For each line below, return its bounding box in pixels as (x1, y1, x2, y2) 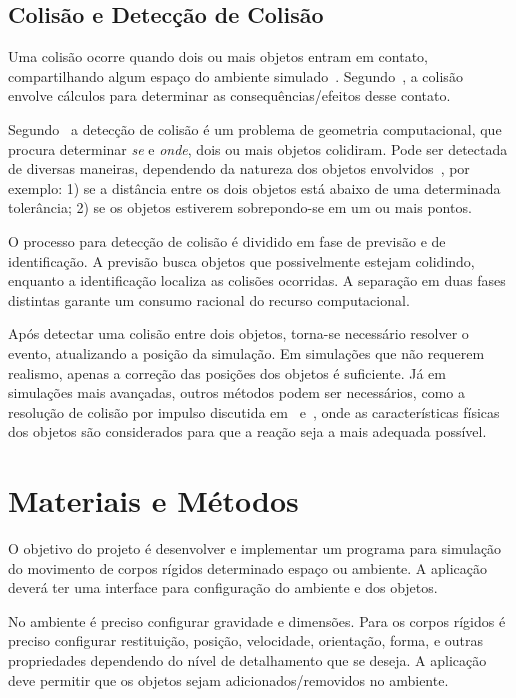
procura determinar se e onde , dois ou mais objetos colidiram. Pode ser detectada (8, 138, 508, 159)
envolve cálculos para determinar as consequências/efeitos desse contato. (8, 85, 451, 106)
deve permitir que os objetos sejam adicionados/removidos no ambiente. (8, 669, 449, 690)
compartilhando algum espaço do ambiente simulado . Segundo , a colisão (8, 65, 463, 86)
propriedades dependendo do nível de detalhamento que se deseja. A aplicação (8, 649, 487, 670)
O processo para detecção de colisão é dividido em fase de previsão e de (8, 230, 446, 251)
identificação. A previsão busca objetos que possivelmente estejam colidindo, (8, 250, 475, 271)
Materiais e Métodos (8, 480, 299, 521)
